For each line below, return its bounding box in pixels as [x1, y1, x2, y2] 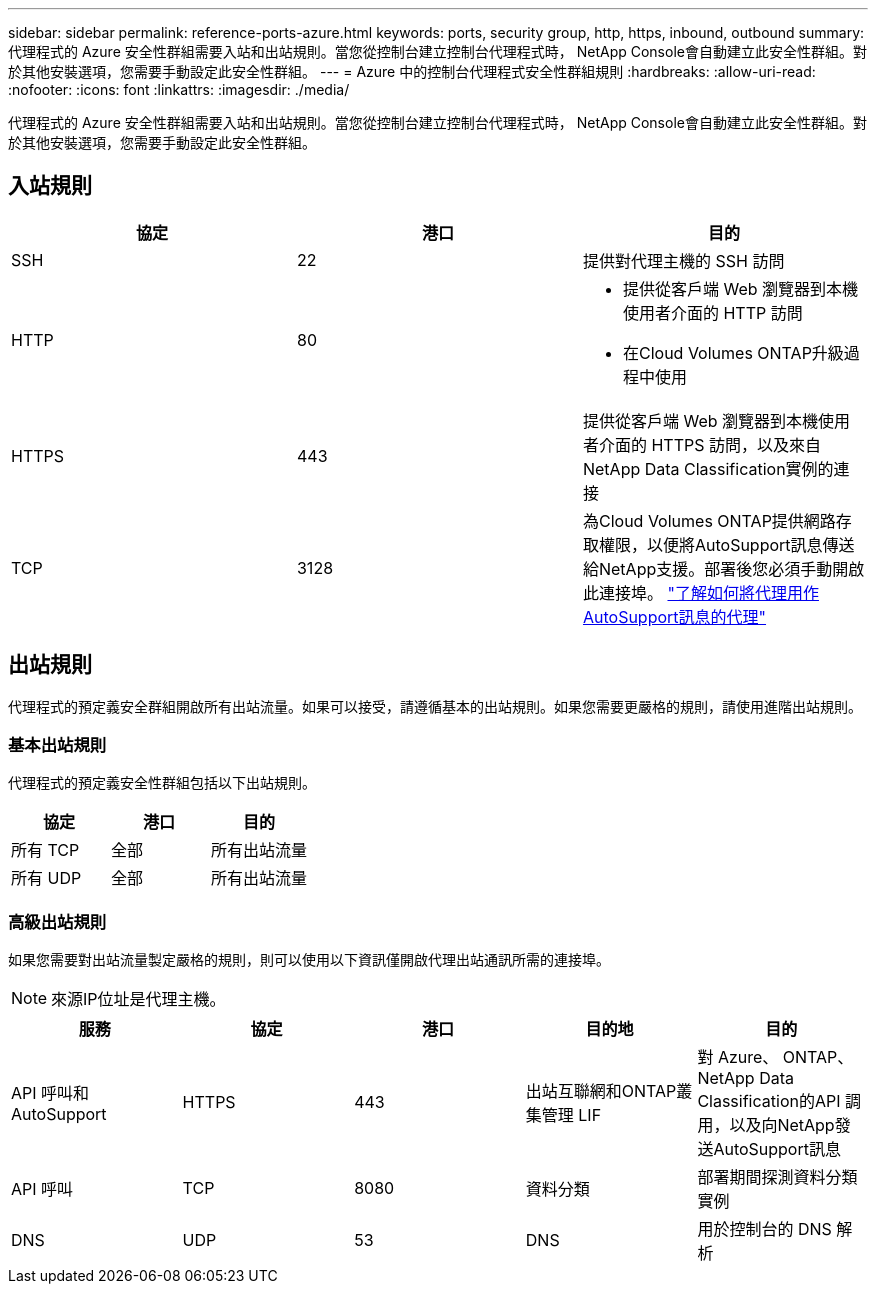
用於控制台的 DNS [697, 1219, 832, 1240]
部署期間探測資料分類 [697, 1167, 858, 1188]
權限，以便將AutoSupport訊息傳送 [598, 534, 855, 555]
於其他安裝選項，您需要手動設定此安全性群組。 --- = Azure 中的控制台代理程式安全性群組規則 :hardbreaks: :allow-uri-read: [8, 63, 816, 80]
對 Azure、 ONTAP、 [697, 1047, 854, 1068]
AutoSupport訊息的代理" [582, 606, 767, 627]
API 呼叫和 [11, 1083, 90, 1104]
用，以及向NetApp [697, 1115, 835, 1136]
